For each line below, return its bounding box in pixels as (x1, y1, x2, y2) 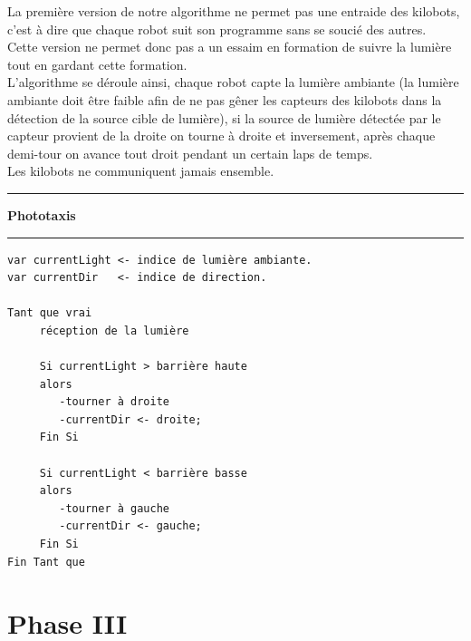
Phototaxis (7, 205, 76, 224)
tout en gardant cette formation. (7, 54, 187, 73)
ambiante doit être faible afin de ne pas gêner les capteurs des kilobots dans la (7, 90, 442, 109)
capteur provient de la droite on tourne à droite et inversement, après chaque (7, 126, 436, 145)
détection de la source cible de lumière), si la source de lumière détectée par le (7, 108, 441, 127)
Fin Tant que (7, 555, 85, 568)
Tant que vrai (7, 306, 92, 320)
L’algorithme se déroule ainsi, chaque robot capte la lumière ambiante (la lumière (7, 73, 459, 92)
